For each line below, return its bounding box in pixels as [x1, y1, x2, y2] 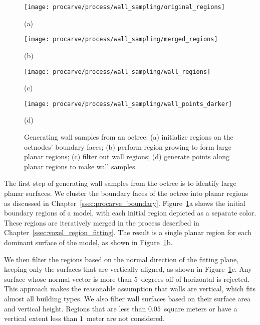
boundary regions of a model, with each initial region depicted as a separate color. [4, 207, 256, 218]
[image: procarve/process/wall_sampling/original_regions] [24, 4, 225, 11]
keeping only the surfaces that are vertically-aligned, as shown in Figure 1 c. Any [4, 264, 252, 274]
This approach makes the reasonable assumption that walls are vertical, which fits [4, 283, 255, 294]
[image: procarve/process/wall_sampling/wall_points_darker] [24, 100, 232, 107]
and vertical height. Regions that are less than [4, 303, 146, 313]
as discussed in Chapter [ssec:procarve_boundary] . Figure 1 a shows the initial [4, 197, 245, 208]
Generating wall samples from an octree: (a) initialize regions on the [24, 132, 233, 142]
